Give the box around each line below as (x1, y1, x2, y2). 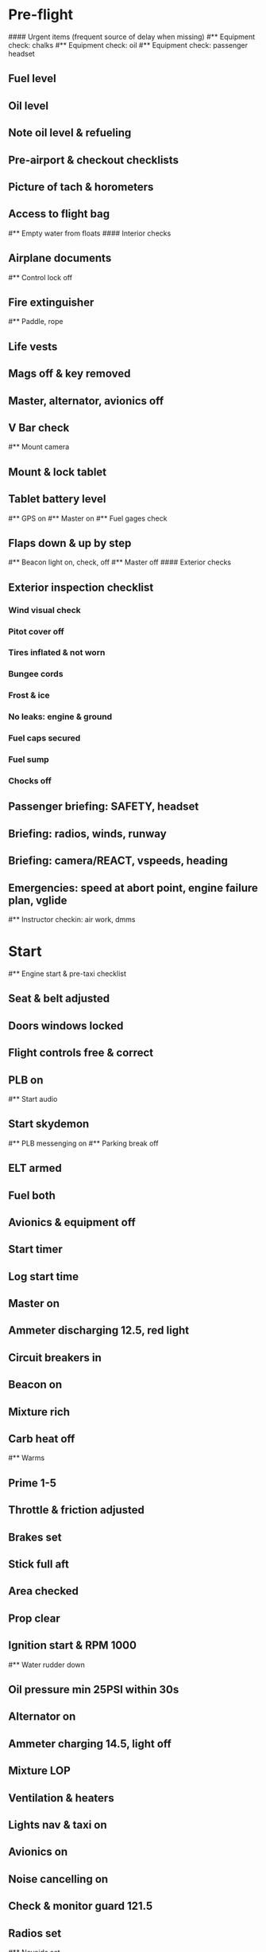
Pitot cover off (8, 626, 65, 637)
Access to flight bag (8, 207, 110, 221)
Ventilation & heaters (8, 1791, 114, 1805)
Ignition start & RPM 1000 (8, 1638, 137, 1653)
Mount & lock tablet (8, 465, 107, 478)
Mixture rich (8, 1405, 70, 1419)
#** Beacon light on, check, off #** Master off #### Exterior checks (8, 557, 232, 567)
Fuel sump (8, 754, 49, 765)
